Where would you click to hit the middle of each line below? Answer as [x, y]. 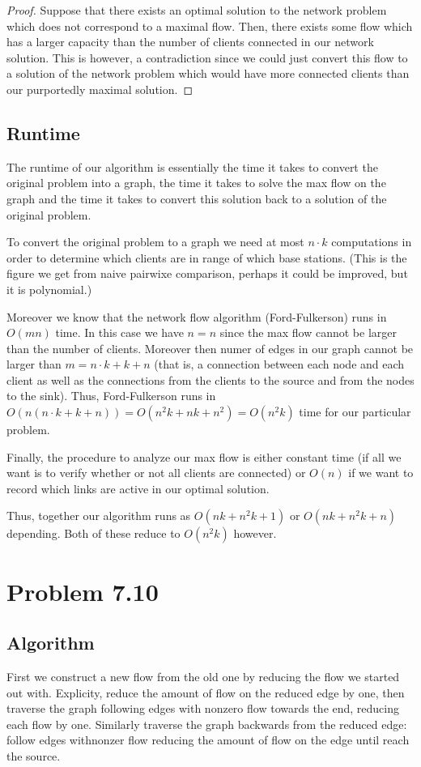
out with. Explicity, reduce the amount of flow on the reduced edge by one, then [206, 692]
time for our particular [355, 412]
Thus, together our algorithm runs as [99, 516]
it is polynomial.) [49, 289]
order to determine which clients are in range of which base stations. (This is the [207, 257]
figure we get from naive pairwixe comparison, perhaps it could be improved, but [207, 273]
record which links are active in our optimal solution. [138, 488]
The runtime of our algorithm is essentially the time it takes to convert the [192, 166]
